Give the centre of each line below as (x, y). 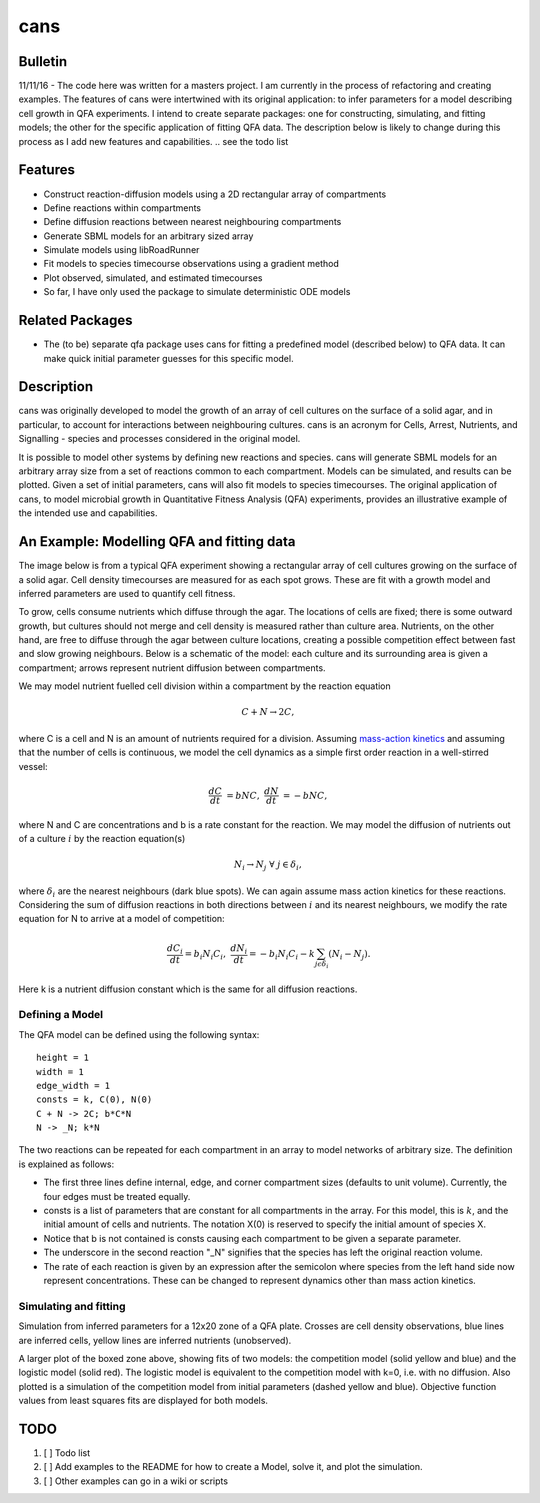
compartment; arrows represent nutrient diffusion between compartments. (172, 667)
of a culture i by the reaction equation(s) (102, 838)
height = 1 (63, 1058)
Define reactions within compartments (122, 207)
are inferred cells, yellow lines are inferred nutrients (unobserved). (155, 1340)
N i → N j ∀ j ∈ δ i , (267, 865)
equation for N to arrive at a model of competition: (121, 919)
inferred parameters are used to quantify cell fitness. (127, 593)
